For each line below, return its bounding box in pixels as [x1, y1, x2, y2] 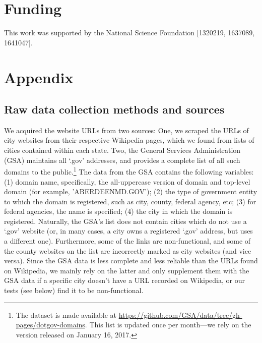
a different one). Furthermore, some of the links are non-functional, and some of [4, 236, 251, 246]
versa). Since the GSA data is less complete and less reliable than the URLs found [4, 255, 258, 266]
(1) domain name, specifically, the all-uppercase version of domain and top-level [4, 176, 250, 187]
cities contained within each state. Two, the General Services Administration [4, 145, 241, 155]
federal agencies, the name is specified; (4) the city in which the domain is [4, 206, 233, 216]
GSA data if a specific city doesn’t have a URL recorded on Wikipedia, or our [4, 275, 245, 285]
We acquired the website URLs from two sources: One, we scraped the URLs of [4, 125, 249, 135]
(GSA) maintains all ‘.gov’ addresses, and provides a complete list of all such [4, 154, 240, 165]
